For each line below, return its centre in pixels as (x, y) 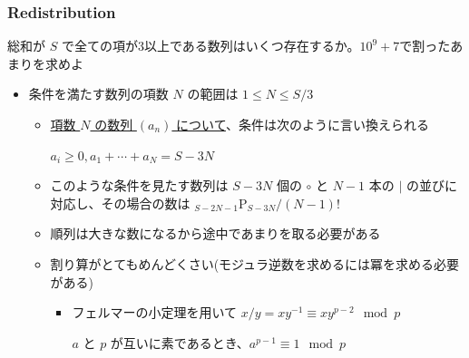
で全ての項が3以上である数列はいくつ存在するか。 (210, 46)
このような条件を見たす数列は (139, 185)
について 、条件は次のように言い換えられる (303, 124)
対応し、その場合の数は (120, 203)
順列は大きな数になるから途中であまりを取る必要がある (215, 233)
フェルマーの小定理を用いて (154, 312)
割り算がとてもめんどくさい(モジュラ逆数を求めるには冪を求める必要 (255, 263)
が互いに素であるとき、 (180, 342)
